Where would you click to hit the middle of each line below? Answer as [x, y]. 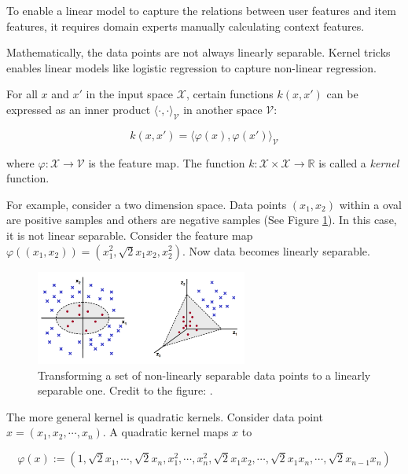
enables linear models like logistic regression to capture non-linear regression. [191, 67]
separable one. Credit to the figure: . [125, 390]
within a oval [370, 204]
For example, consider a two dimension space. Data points [147, 204]
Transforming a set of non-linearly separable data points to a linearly [204, 375]
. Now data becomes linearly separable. [276, 250]
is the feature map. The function [167, 162]
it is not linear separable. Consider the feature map [130, 235]
